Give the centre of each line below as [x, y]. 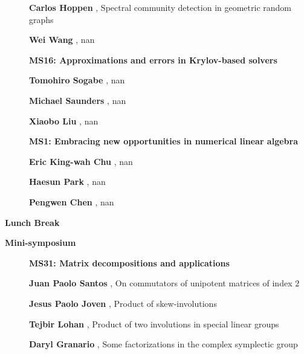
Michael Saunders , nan [78, 100]
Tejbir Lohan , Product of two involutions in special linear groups [154, 323]
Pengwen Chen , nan [72, 201]
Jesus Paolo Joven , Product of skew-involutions [123, 303]
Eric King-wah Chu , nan [81, 161]
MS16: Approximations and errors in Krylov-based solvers [153, 60]
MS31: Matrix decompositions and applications [129, 262]
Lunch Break [32, 222]
